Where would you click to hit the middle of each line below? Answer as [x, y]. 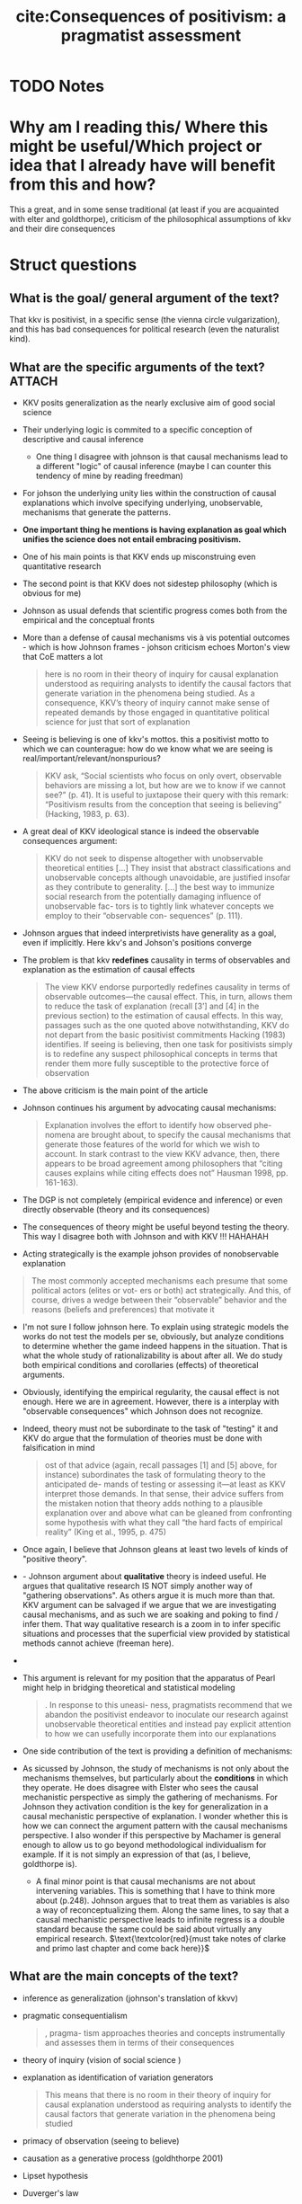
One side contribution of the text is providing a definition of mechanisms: [157, 1751]
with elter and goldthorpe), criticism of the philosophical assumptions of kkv [151, 219]
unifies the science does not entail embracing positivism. [132, 539]
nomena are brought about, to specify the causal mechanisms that [168, 1134]
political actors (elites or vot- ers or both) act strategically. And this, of [161, 1290]
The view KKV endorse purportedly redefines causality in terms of [167, 987]
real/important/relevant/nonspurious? [92, 758]
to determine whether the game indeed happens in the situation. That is [155, 1346]
